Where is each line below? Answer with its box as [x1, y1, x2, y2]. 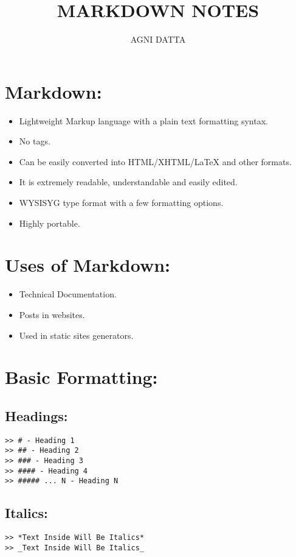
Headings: [5, 406, 68, 425]
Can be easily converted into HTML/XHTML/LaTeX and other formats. [19, 155, 292, 168]
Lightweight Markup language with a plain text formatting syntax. [19, 114, 268, 127]
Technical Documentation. [19, 288, 117, 300]
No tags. [19, 135, 50, 147]
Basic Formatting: [5, 364, 158, 389]
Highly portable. [19, 216, 80, 229]
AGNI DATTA [130, 33, 186, 46]
